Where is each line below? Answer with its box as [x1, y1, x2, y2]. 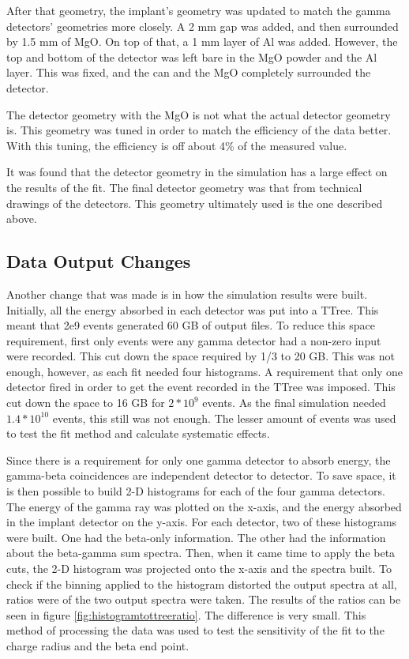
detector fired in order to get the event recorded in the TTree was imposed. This [6, 378, 396, 395]
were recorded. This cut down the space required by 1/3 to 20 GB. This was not [6, 348, 395, 364]
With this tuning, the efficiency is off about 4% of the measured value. [6, 137, 347, 153]
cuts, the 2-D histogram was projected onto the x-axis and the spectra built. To [6, 560, 392, 577]
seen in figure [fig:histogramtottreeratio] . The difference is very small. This [6, 606, 366, 623]
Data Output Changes [6, 249, 191, 273]
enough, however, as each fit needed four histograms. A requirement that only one [6, 363, 403, 379]
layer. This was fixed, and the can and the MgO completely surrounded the [6, 64, 371, 81]
